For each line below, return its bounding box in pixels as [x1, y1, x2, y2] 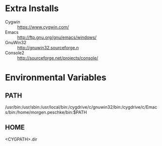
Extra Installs [5, 3, 59, 14]
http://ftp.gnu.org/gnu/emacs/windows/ [17, 34, 97, 40]
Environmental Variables [5, 72, 107, 83]
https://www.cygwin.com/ [17, 24, 69, 30]
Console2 [5, 49, 24, 56]
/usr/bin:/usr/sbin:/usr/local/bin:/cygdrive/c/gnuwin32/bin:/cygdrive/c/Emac [5, 104, 157, 110]
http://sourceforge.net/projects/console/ [17, 55, 98, 61]
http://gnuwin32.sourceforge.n [17, 45, 79, 50]
